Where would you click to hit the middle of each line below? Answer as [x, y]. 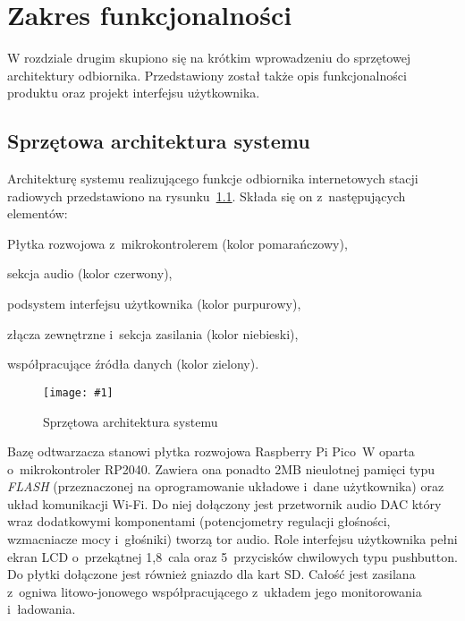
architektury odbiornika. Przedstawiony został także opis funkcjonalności [207, 75]
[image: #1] [78, 392]
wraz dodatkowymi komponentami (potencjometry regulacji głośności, [199, 521]
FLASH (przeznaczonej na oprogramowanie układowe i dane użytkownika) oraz [226, 486]
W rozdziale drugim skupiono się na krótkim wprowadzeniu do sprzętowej [209, 58]
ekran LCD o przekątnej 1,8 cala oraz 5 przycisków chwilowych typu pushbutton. [232, 556]
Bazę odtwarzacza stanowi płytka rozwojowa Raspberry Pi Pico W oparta [211, 451]
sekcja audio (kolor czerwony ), [90, 273]
